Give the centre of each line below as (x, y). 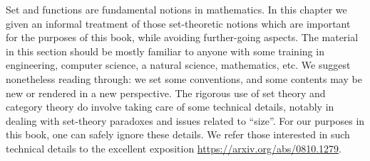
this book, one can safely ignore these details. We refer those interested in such (178, 134)
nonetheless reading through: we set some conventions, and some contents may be (184, 78)
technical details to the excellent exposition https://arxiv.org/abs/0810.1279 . (174, 148)
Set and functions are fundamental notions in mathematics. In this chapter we (176, 9)
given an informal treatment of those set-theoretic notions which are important (178, 23)
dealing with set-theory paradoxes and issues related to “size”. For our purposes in (185, 120)
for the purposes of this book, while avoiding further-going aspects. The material (182, 37)
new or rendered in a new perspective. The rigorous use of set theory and (166, 93)
